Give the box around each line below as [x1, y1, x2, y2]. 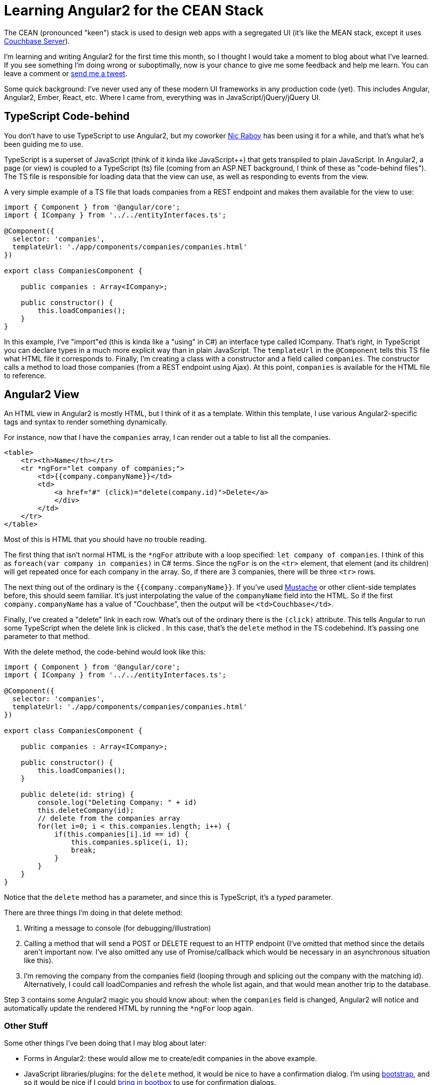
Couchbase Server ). [4, 36, 70, 45]
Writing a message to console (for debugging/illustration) [24, 924, 211, 933]
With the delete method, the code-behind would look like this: [4, 648, 206, 656]
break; [71, 846, 97, 855]
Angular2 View [4, 388, 80, 401]
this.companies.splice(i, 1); [71, 838, 189, 847]
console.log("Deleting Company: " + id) [37, 798, 197, 807]
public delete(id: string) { [20, 790, 134, 799]
